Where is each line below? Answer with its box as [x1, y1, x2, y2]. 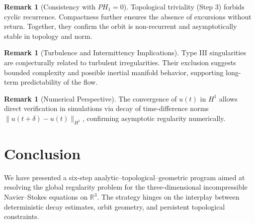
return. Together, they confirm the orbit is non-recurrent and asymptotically [4, 21, 237, 31]
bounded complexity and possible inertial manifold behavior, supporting [4, 67, 224, 77]
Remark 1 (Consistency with [4, 1, 96, 11]
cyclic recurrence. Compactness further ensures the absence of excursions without [4, 11, 252, 21]
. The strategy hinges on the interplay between [97, 192, 240, 202]
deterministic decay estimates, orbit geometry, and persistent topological [4, 201, 225, 212]
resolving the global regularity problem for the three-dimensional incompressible [4, 182, 248, 192]
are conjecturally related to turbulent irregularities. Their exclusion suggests [4, 57, 236, 67]
